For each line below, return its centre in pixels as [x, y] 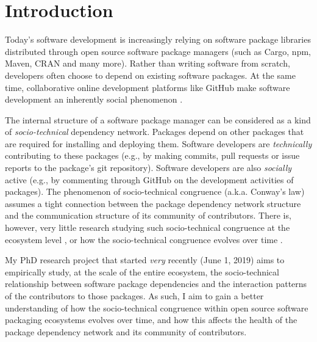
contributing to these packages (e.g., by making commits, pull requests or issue [152, 155]
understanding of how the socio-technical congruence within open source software [157, 307]
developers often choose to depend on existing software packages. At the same [150, 75]
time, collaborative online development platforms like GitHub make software [148, 87]
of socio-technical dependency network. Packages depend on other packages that [155, 132]
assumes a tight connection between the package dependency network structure [153, 203]
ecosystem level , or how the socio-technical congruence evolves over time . [144, 239]
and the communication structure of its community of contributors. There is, [148, 215]
